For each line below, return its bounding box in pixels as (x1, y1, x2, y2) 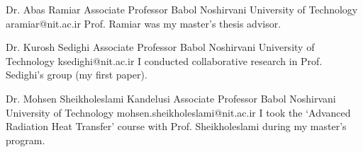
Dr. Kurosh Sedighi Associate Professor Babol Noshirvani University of (6, 40, 315, 54)
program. (6, 132, 45, 147)
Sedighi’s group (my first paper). (6, 67, 147, 82)
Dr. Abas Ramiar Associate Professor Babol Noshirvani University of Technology (6, 2, 358, 16)
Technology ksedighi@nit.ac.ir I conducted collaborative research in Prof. (6, 53, 323, 68)
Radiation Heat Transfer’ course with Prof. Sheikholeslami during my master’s (6, 119, 347, 134)
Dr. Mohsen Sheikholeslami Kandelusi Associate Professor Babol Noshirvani (6, 90, 336, 105)
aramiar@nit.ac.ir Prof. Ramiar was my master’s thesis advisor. (6, 16, 281, 30)
